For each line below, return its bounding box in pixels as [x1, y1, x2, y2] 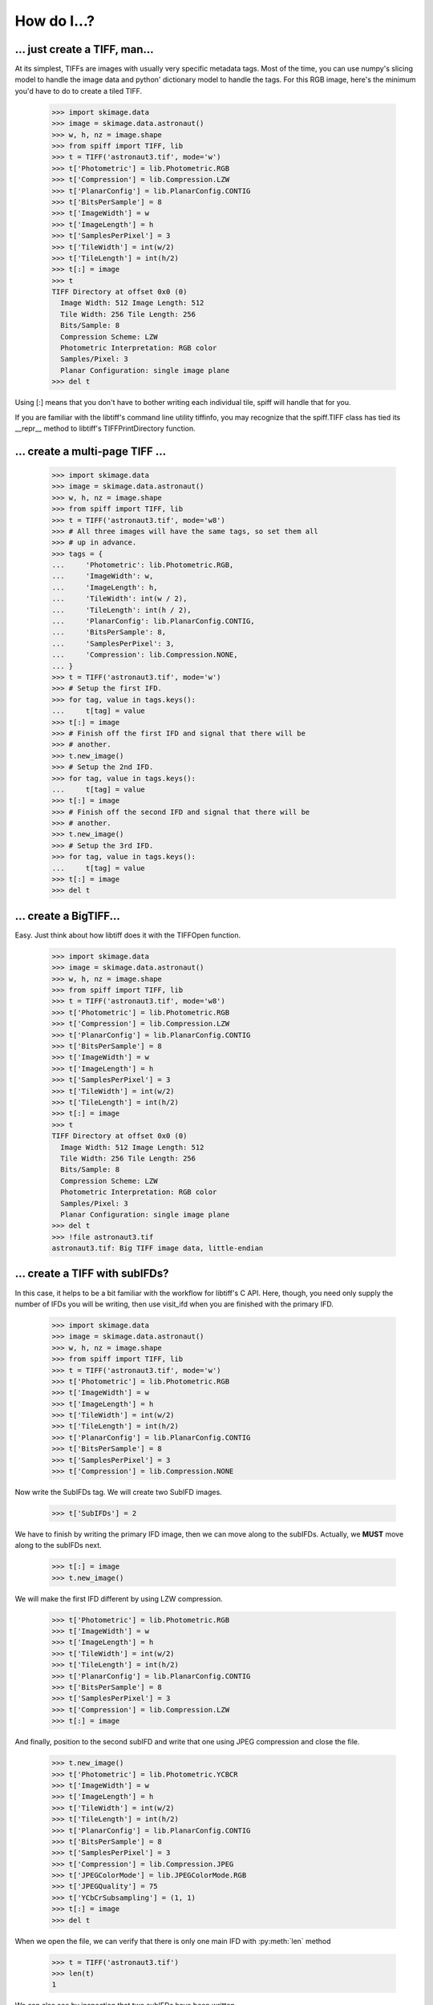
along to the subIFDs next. [14, 1541, 102, 1550]
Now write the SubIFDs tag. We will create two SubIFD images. [14, 1488, 222, 1497]
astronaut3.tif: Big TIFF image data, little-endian [51, 1244, 264, 1253]
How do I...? [14, 12, 95, 30]
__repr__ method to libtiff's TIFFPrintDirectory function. [14, 423, 196, 433]
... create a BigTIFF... [14, 909, 120, 922]
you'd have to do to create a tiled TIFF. [14, 86, 143, 95]
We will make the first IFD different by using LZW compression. [14, 1594, 224, 1603]
